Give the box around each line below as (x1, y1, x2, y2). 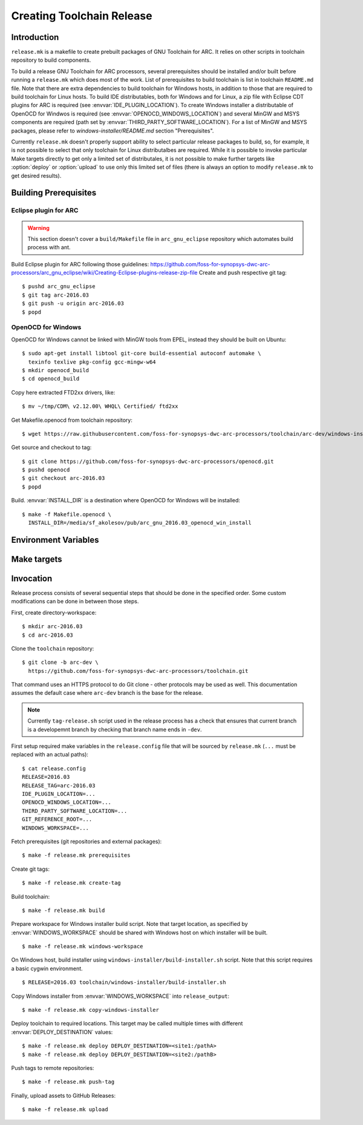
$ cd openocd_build (22, 375, 80, 382)
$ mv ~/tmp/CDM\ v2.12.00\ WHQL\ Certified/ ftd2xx (22, 403, 178, 410)
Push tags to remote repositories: (11, 1064, 94, 1071)
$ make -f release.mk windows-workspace (22, 943, 143, 950)
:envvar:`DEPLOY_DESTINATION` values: (11, 1028, 113, 1035)
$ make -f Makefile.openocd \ (22, 511, 112, 517)
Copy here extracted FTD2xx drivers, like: (11, 389, 116, 396)
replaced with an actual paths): (11, 751, 89, 758)
